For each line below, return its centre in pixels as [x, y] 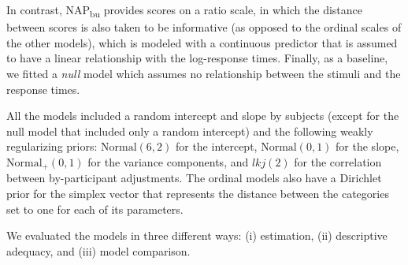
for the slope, [367, 146]
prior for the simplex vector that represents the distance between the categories [198, 193]
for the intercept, [216, 146]
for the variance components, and [168, 161]
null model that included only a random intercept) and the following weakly [190, 131]
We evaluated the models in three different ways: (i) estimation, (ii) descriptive [197, 235]
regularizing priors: [52, 146]
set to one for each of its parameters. [95, 209]
